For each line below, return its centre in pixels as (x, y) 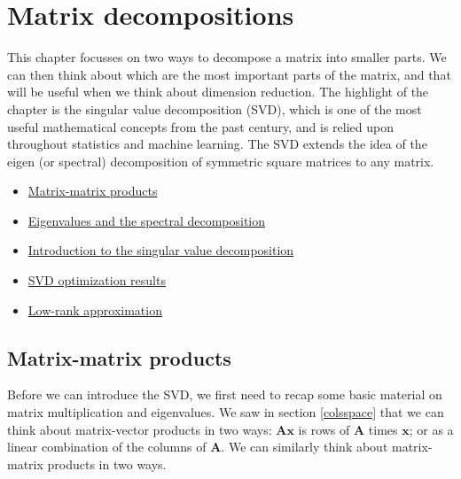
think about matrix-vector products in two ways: (140, 429)
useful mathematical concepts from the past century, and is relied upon (200, 126)
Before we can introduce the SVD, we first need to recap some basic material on (225, 394)
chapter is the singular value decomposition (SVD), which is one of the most (215, 108)
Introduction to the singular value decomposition (161, 250)
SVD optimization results (97, 280)
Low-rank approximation (95, 309)
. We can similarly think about (305, 447)
